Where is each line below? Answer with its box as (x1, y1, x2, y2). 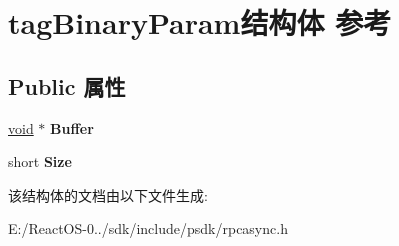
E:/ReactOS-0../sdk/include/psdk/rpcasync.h (8, 218, 288, 239)
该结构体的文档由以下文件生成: (8, 184, 208, 205)
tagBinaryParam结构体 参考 (8, 2, 392, 43)
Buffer (50, 117, 94, 138)
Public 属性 (8, 70, 126, 101)
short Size (8, 151, 72, 172)
